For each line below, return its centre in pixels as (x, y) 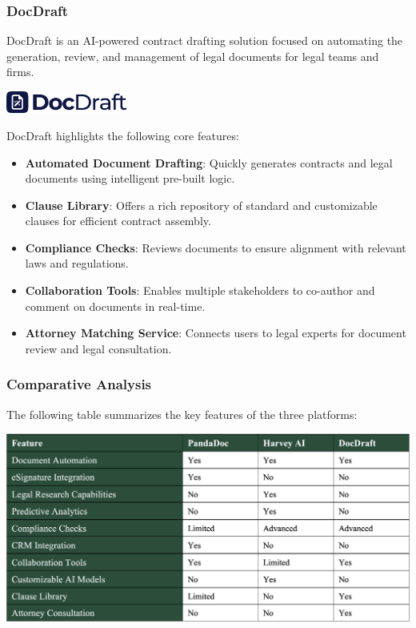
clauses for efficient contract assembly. (118, 221)
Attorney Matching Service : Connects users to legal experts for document (216, 333)
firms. (20, 72)
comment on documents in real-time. (115, 306)
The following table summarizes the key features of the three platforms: (182, 414)
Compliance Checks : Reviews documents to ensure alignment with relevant (216, 247)
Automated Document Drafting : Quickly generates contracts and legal (209, 162)
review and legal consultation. (98, 348)
